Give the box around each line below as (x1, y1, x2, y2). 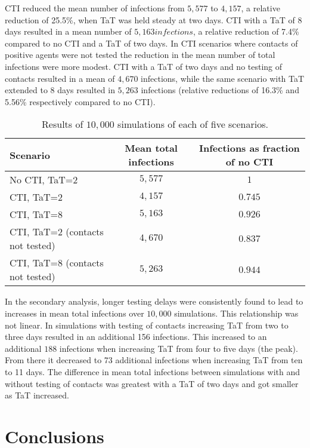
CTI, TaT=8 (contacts (10, 256, 104, 270)
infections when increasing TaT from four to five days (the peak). (59, 342, 298, 354)
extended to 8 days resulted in (5, 84, 115, 96)
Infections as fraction (199, 141, 300, 155)
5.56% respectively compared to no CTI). (5, 95, 156, 108)
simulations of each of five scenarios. (117, 117, 268, 131)
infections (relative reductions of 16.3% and (141, 84, 299, 96)
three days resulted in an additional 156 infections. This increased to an (5, 330, 267, 343)
